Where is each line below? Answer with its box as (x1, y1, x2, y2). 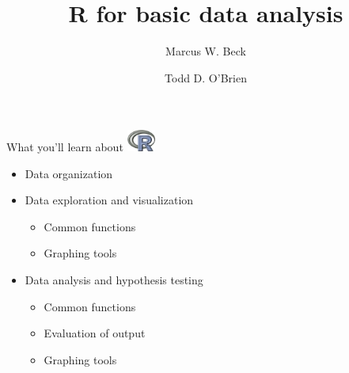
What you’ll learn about (6, 139, 123, 155)
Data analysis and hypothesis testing (25, 272, 203, 288)
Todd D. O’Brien (165, 69, 247, 86)
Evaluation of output (44, 325, 146, 341)
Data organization (25, 165, 113, 181)
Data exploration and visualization (25, 192, 194, 208)
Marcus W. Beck (165, 43, 246, 59)
